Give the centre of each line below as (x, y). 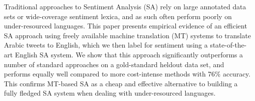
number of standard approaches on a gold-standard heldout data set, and (114, 64)
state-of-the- (228, 45)
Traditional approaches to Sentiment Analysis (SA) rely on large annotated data (125, 6)
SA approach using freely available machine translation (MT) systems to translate (127, 35)
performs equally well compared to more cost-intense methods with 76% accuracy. (127, 74)
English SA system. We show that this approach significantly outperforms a (129, 54)
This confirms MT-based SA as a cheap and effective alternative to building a (121, 83)
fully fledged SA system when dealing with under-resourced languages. (110, 93)
